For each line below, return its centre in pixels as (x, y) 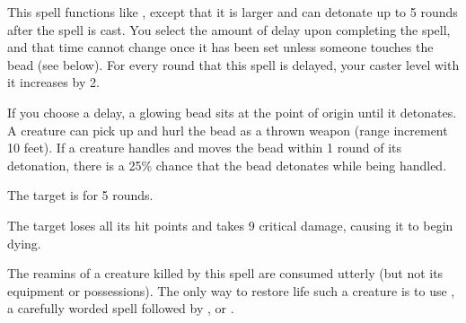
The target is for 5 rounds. (80, 195)
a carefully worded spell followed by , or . (121, 308)
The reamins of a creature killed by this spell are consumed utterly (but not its (225, 273)
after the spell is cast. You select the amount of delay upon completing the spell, (229, 29)
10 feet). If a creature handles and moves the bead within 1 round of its (205, 148)
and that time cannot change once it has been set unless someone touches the (220, 47)
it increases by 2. (53, 82)
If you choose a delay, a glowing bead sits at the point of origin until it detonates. (232, 112)
